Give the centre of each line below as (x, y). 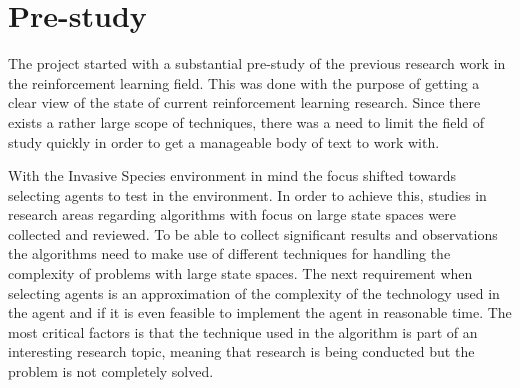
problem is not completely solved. (111, 371)
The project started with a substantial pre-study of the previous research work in (257, 63)
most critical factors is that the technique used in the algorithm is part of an (243, 331)
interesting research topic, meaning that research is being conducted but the (241, 351)
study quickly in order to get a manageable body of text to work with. (224, 141)
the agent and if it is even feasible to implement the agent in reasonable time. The (260, 312)
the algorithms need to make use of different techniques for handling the (229, 253)
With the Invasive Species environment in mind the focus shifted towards (232, 175)
